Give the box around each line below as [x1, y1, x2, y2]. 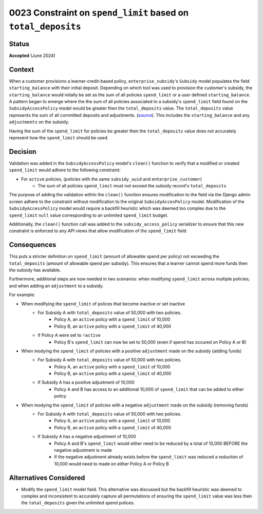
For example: [9, 292, 36, 298]
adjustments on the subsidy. [9, 119, 70, 125]
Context [9, 65, 34, 73]
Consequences [9, 241, 56, 249]
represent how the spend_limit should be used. [9, 134, 109, 141]
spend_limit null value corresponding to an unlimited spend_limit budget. [9, 212, 169, 218]
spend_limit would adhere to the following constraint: [9, 167, 121, 173]
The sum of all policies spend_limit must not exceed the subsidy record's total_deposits [38, 183, 226, 188]
